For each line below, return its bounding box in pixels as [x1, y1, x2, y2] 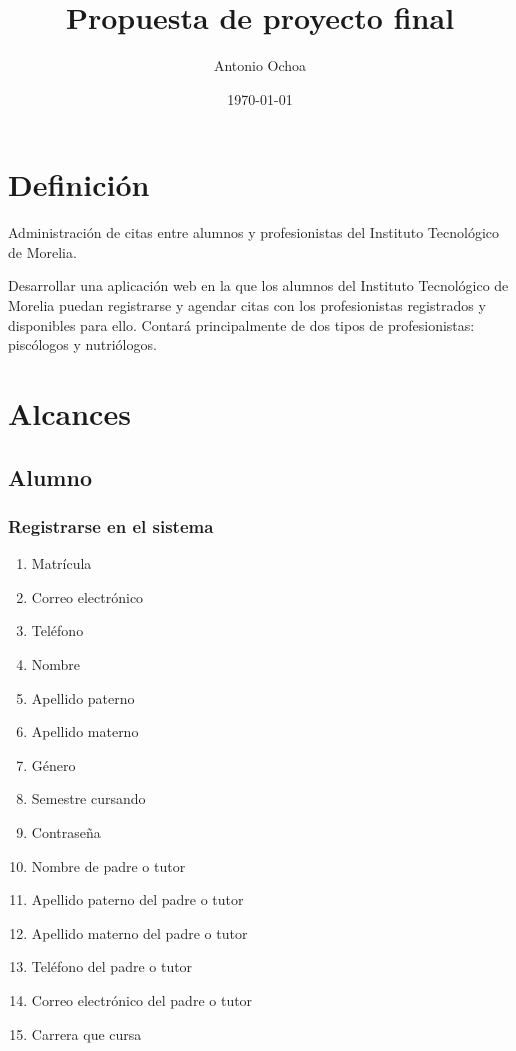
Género [31, 754, 76, 775]
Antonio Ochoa [213, 55, 307, 76]
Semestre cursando [31, 788, 146, 809]
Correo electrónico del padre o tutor [31, 989, 253, 1010]
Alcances [8, 393, 131, 433]
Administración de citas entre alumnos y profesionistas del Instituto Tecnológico [8, 222, 500, 243]
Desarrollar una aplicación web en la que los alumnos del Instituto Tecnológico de [8, 275, 509, 296]
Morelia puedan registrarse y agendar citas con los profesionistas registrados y [8, 295, 486, 316]
